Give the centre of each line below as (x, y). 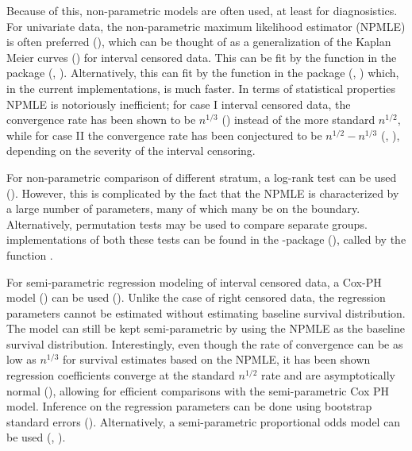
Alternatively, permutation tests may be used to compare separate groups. (187, 224)
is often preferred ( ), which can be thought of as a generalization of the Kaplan (199, 42)
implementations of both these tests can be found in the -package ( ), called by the (206, 239)
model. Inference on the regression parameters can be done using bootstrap (189, 406)
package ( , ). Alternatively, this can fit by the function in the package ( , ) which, (203, 73)
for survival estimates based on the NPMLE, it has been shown (217, 359)
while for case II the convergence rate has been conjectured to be (164, 135)
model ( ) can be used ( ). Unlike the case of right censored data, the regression (196, 297)
